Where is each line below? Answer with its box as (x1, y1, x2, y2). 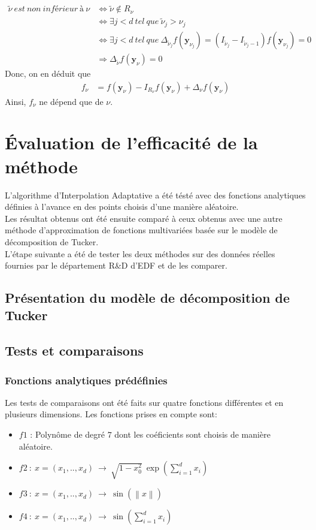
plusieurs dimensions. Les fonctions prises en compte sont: (5, 408, 217, 420)
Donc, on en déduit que (5, 67, 91, 80)
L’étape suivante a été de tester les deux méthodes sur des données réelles (5, 247, 275, 260)
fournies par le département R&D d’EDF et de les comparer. (5, 259, 227, 272)
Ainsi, (5, 95, 26, 107)
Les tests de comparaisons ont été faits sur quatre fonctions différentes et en (5, 396, 284, 408)
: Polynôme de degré (30, 428, 105, 441)
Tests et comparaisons (5, 341, 144, 360)
